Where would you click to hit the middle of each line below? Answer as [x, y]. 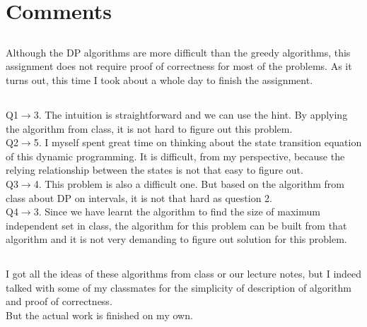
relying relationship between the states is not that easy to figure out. [155, 170]
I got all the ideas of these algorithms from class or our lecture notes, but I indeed [184, 274]
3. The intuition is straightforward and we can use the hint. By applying [191, 114]
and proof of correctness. [59, 301]
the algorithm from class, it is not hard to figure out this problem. [149, 128]
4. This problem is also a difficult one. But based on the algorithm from [189, 183]
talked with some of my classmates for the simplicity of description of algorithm [179, 287]
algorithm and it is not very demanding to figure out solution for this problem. [176, 239]
